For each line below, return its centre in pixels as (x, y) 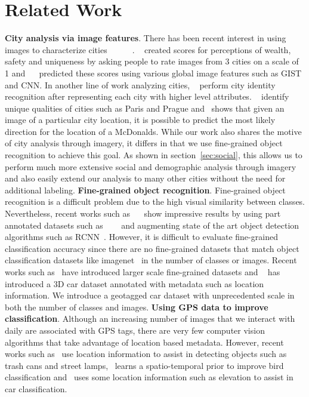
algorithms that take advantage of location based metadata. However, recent (144, 342)
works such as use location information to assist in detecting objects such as (146, 354)
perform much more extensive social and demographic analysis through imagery (151, 166)
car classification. (36, 388)
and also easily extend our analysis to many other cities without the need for (145, 178)
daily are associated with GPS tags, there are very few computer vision (135, 330)
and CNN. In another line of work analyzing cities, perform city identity (140, 84)
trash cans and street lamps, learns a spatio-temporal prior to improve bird (144, 365)
